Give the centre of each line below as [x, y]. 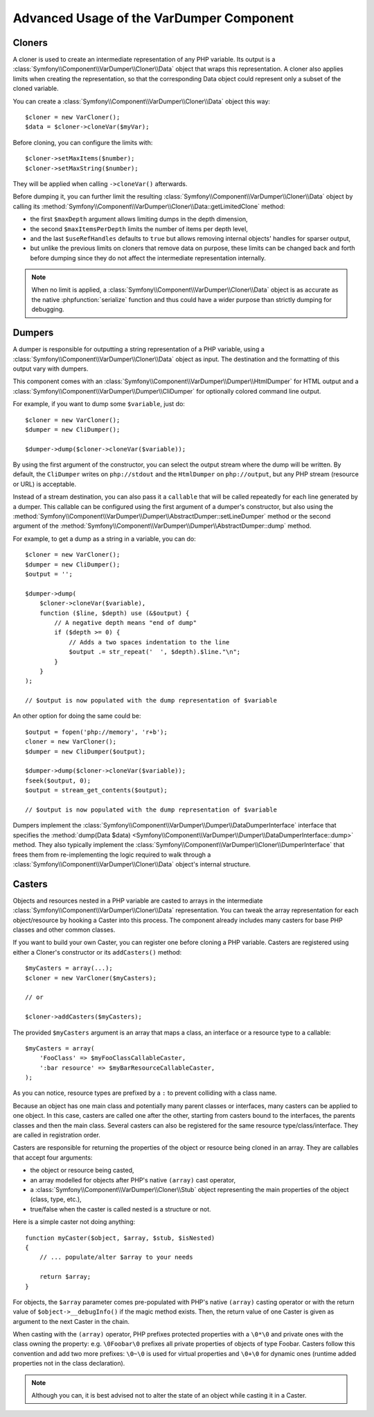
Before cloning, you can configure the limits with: [83, 142]
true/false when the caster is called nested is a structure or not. [121, 1209]
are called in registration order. [56, 1135]
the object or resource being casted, [82, 1171]
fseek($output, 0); [58, 780]
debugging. [48, 310]
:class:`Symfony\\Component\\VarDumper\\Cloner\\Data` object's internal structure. [132, 864]
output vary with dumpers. [51, 369]
